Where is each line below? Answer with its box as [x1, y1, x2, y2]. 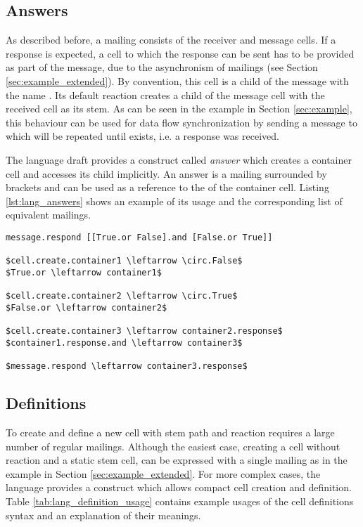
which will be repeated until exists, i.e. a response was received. [6, 129, 279, 143]
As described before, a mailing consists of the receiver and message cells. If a [6, 32, 336, 47]
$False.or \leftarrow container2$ [6, 302, 167, 313]
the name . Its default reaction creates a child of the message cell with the [6, 87, 325, 102]
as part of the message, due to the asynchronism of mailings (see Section [6, 60, 318, 74]
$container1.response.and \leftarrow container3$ [6, 337, 243, 348]
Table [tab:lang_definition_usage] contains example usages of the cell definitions [6, 493, 354, 508]
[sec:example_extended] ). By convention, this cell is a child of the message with [6, 73, 349, 88]
